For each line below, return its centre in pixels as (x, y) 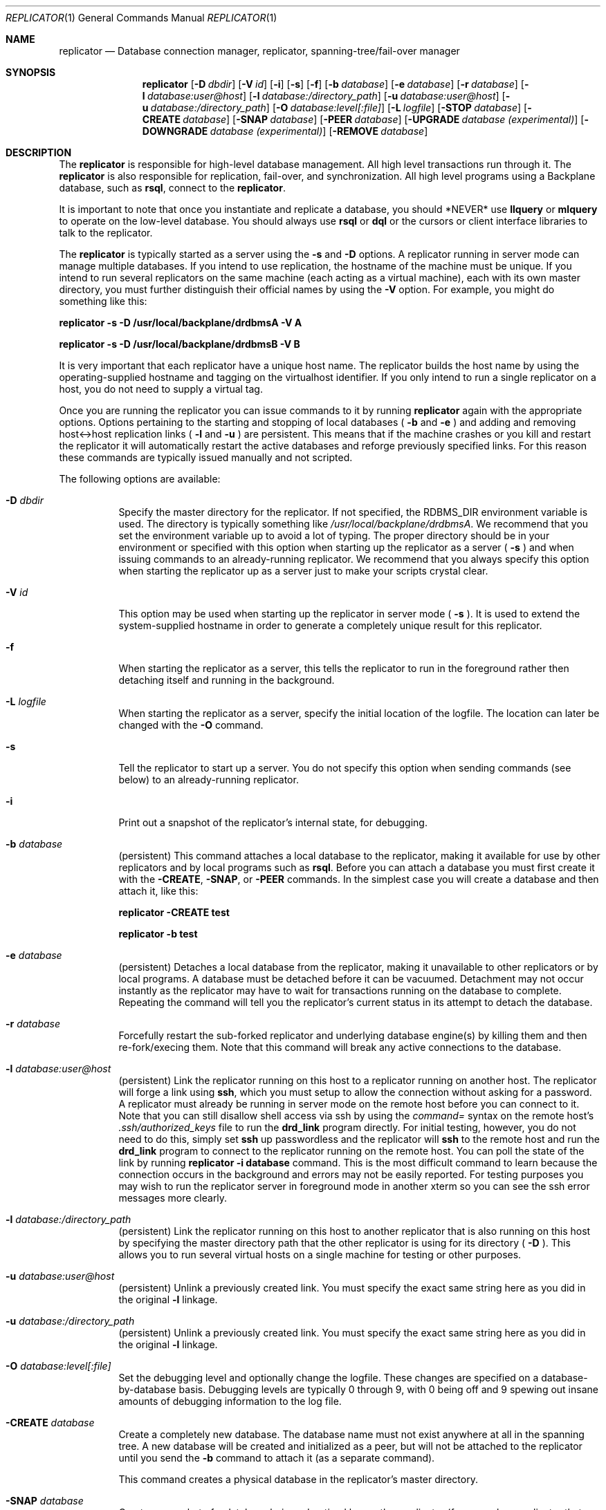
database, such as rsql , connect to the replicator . (172, 188)
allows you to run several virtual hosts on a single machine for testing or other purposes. (320, 1255)
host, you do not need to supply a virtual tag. (161, 389)
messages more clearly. (173, 1198)
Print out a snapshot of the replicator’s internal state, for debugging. (273, 822)
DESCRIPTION (39, 152)
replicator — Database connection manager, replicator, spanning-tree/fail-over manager (259, 51)
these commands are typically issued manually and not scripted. (206, 457)
